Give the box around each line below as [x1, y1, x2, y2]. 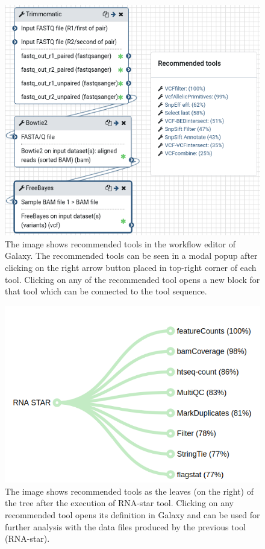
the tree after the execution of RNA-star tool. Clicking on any [5, 497, 234, 509]
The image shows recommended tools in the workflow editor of [5, 237, 235, 250]
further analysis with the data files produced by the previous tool [5, 520, 246, 533]
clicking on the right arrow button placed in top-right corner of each [5, 261, 257, 274]
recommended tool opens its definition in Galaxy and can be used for [5, 509, 260, 521]
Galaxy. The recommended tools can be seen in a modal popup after [5, 249, 258, 262]
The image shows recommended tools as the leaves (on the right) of [5, 484, 254, 497]
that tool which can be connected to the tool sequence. [5, 285, 207, 297]
